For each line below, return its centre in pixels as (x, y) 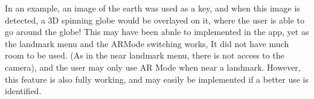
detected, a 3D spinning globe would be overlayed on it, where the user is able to (155, 20)
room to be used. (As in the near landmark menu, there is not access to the (145, 55)
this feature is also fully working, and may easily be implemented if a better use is (157, 79)
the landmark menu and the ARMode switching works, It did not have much (147, 43)
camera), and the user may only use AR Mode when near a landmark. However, (153, 67)
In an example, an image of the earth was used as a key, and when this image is (152, 8)
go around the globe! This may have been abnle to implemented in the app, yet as (157, 32)
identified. (23, 91)
